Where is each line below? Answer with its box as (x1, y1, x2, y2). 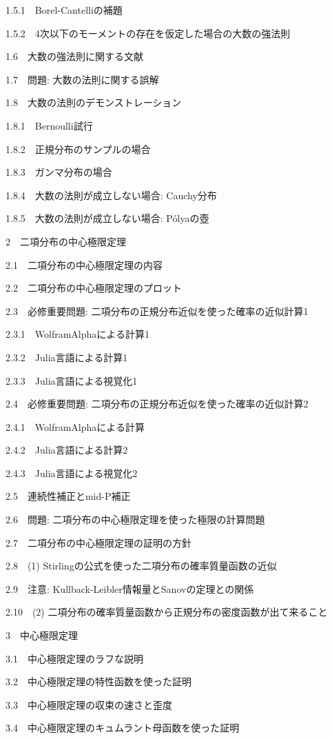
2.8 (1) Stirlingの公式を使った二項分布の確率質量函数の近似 (6, 558, 277, 573)
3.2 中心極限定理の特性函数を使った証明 (6, 674, 191, 689)
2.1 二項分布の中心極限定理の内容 (6, 257, 163, 272)
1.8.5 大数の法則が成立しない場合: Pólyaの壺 (6, 211, 209, 225)
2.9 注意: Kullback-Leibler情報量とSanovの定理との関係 (6, 581, 254, 596)
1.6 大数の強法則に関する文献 (6, 49, 143, 63)
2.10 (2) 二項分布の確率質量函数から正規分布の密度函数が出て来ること (6, 605, 328, 619)
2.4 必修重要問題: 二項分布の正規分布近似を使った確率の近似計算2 (6, 396, 309, 411)
